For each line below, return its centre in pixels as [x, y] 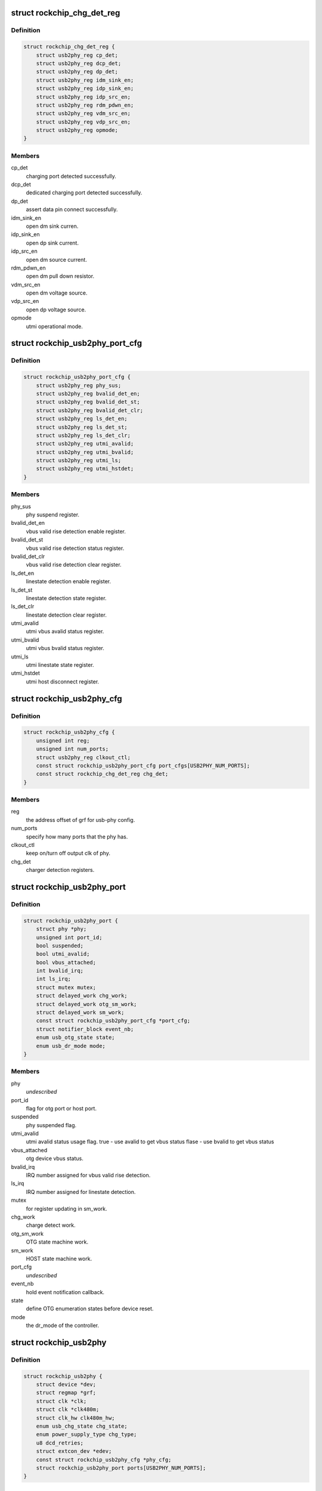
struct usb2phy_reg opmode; [77, 130]
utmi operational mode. [54, 326]
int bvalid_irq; [60, 971]
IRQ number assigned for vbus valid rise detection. [88, 1176]
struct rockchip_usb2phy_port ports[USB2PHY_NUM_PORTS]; [121, 1468]
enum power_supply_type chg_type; [86, 1435]
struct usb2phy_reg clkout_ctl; [83, 757]
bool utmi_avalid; [63, 954]
